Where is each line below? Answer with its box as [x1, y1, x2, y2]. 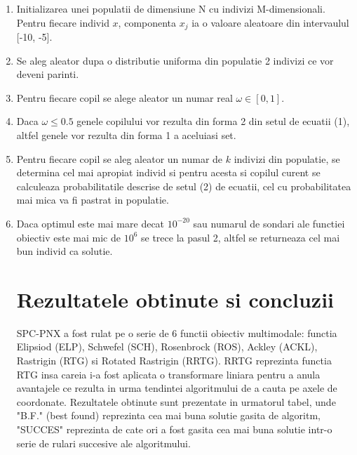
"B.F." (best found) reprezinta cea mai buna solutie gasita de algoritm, [16, 408, 321, 423]
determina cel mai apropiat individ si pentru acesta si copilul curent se [16, 165, 321, 180]
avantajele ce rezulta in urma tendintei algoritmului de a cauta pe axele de [16, 381, 337, 395]
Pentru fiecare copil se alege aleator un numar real [16, 90, 233, 105]
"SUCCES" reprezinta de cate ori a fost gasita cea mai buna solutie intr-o [16, 422, 332, 437]
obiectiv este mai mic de [16, 230, 121, 244]
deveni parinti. [16, 67, 79, 81]
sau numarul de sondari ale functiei [193, 216, 345, 230]
